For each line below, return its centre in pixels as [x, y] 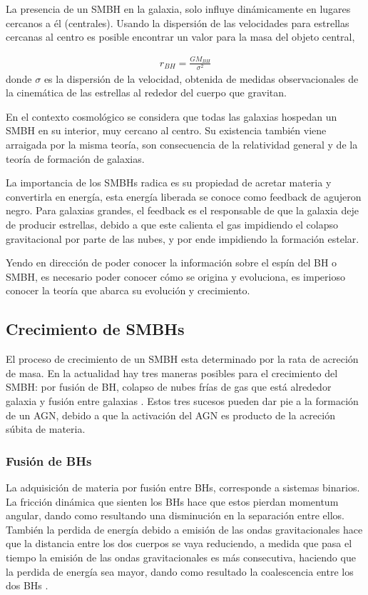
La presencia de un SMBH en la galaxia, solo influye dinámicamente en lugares [178, 9]
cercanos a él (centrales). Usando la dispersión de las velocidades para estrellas [178, 22]
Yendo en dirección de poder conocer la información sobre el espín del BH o [172, 262]
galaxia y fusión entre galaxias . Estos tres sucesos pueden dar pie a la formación [182, 400]
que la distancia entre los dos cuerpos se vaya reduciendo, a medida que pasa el [179, 543]
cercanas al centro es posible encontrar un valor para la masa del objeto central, [180, 37]
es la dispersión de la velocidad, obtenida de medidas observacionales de [201, 78]
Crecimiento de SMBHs [95, 329]
